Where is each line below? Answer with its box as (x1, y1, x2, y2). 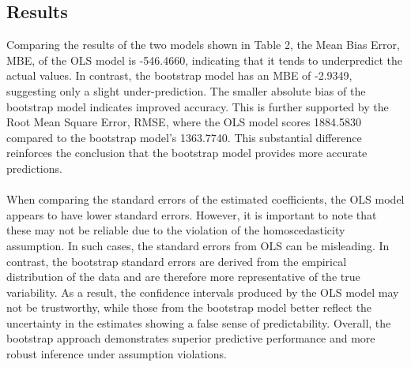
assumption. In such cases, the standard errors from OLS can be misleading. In (6, 237, 390, 253)
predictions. (6, 159, 62, 176)
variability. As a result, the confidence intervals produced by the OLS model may (6, 283, 399, 300)
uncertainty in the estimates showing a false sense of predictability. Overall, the (6, 314, 391, 331)
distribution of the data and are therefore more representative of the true (6, 268, 360, 285)
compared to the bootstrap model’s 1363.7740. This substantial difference (6, 129, 362, 145)
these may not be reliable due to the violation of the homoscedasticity (6, 222, 345, 238)
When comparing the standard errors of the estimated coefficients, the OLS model (6, 191, 405, 208)
